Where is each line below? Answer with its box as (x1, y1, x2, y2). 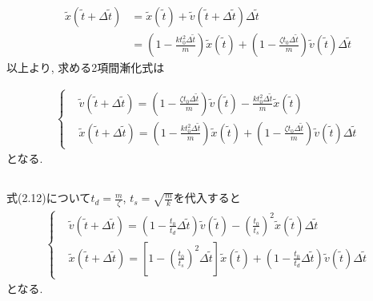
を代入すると (173, 189, 241, 206)
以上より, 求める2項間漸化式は (6, 59, 165, 76)
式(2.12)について (6, 189, 91, 206)
